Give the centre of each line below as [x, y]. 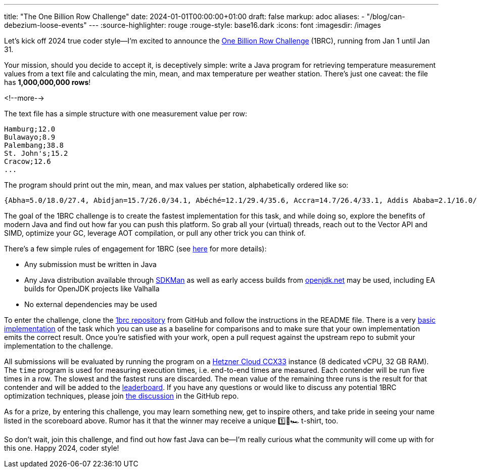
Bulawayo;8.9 [30, 137]
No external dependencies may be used [91, 304]
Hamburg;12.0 [30, 129]
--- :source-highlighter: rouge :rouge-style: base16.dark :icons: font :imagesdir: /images [235, 25]
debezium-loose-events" [45, 25]
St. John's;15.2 [36, 153]
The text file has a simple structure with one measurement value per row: [126, 114]
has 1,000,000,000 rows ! [47, 82]
